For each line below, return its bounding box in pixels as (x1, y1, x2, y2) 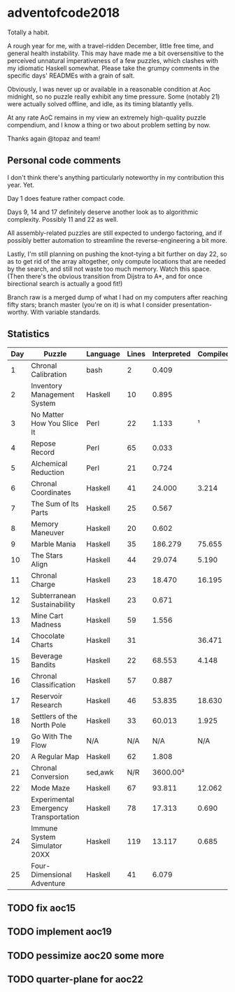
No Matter (31, 409, 64, 419)
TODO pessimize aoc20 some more (7, 949, 164, 961)
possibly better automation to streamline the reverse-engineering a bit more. (7, 236, 227, 244)
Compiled (197, 348, 231, 358)
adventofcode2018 (7, 5, 120, 21)
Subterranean (31, 590, 76, 600)
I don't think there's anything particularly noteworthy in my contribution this (7, 173, 225, 181)
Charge (31, 579, 56, 589)
